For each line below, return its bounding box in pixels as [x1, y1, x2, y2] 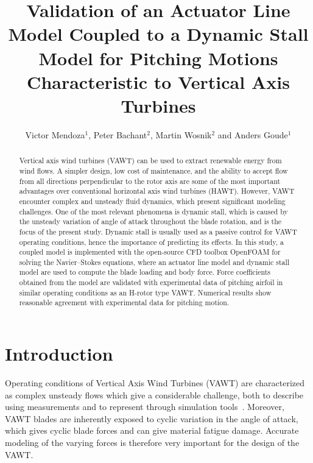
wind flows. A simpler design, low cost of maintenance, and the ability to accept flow [19, 165, 288, 175]
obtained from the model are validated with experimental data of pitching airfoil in [19, 277, 283, 288]
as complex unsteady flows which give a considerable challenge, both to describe [5, 388, 304, 401]
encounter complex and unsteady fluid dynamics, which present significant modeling [19, 196, 286, 206]
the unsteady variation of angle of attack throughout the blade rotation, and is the [19, 216, 282, 227]
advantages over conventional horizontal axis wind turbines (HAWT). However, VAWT [19, 186, 295, 196]
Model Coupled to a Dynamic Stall [8, 21, 309, 46]
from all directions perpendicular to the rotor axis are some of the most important [19, 175, 281, 186]
